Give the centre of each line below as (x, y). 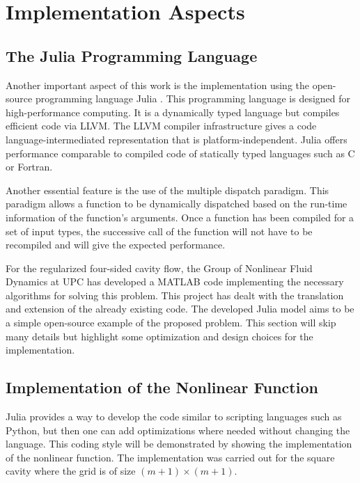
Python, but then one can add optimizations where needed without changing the (178, 430)
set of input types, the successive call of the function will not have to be (159, 231)
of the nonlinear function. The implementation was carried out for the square (170, 457)
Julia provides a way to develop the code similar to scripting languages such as (174, 417)
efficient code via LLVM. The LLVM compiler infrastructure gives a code (161, 126)
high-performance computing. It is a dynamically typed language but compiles (173, 112)
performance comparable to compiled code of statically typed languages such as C (180, 153)
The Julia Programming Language (132, 55)
